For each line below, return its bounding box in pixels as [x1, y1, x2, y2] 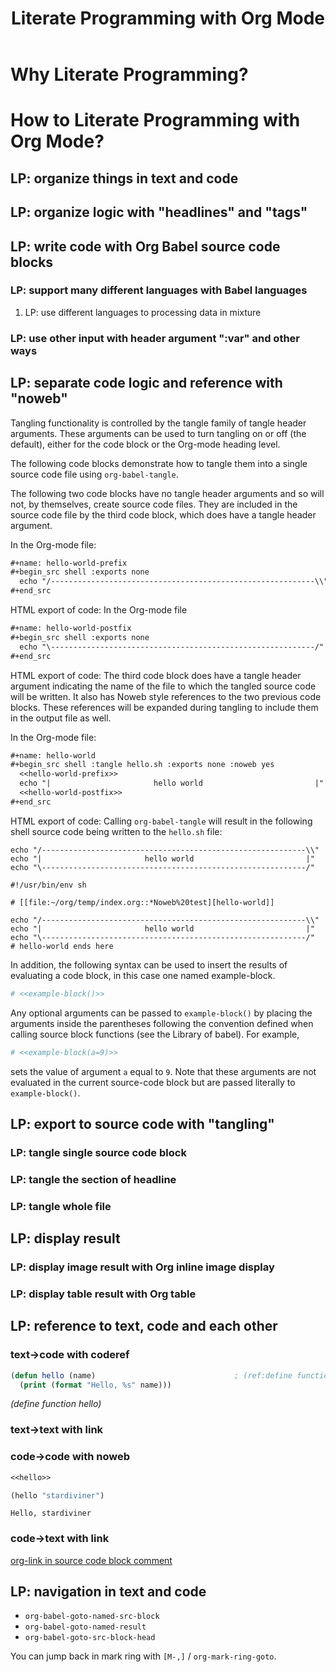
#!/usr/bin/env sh [10, 880, 87, 890]
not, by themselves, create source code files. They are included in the [10, 498, 298, 510]
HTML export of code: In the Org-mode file [10, 604, 188, 616]
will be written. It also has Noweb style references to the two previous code [10, 690, 322, 702]
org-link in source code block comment [10, 1554, 173, 1566]
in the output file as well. [10, 712, 112, 724]
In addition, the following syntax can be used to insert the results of [10, 958, 288, 971]
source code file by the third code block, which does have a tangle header [10, 508, 317, 521]
